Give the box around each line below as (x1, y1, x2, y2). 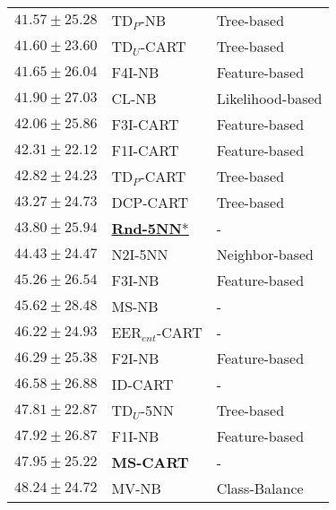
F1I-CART (111, 140, 179, 160)
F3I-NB (111, 270, 159, 290)
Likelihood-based (216, 88, 323, 108)
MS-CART (111, 452, 189, 472)
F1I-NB (111, 426, 159, 446)
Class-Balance (216, 478, 304, 498)
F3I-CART (111, 114, 179, 134)
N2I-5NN (111, 244, 168, 264)
